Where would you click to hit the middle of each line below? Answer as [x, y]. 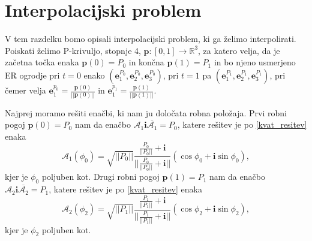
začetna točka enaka [42, 62]
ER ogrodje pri [32, 75]
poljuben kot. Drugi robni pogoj [100, 177]
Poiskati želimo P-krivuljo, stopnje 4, [73, 50]
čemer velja [25, 90]
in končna [146, 62]
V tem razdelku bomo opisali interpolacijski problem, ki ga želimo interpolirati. [151, 39]
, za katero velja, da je [239, 50]
